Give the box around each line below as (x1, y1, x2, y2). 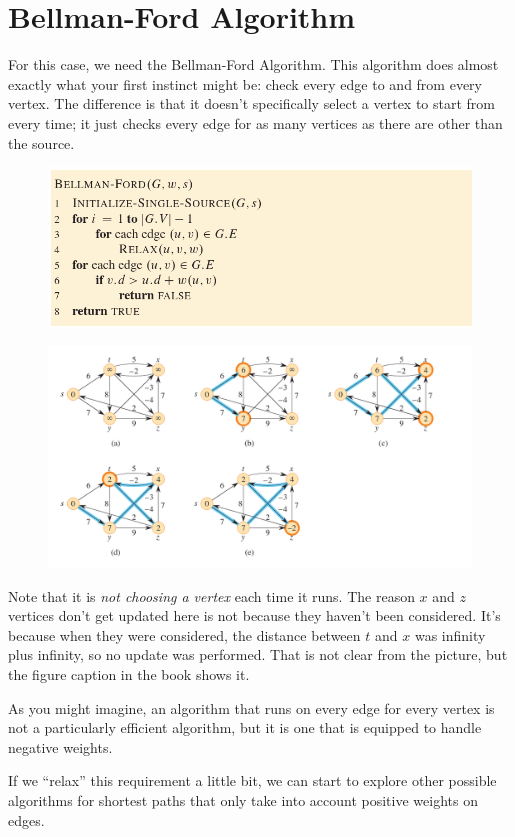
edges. (8, 809, 45, 830)
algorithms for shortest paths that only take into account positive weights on (8, 789, 478, 810)
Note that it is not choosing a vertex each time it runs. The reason (8, 585, 415, 606)
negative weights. (8, 736, 113, 757)
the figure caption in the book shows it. (8, 664, 250, 684)
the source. (8, 132, 75, 153)
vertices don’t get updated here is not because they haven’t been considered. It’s (8, 605, 501, 626)
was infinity (414, 624, 486, 645)
